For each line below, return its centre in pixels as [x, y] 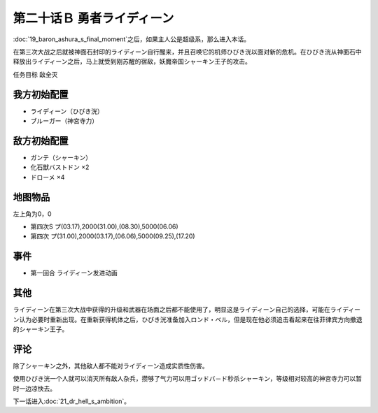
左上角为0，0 [32, 214]
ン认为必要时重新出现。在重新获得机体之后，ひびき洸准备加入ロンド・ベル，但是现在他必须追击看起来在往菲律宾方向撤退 [188, 319]
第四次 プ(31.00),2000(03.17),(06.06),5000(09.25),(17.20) [113, 236]
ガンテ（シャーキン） [61, 157]
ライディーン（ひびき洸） [67, 111]
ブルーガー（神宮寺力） [64, 121]
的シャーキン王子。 [41, 329]
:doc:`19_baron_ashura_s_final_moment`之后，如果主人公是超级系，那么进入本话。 [132, 39]
